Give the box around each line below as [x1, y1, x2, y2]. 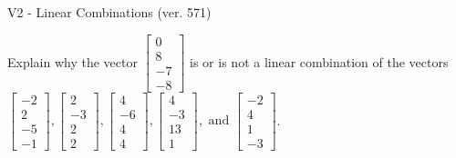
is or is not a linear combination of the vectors [190, 52, 449, 71]
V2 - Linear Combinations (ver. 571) [7, 3, 212, 21]
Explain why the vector [7, 52, 138, 71]
